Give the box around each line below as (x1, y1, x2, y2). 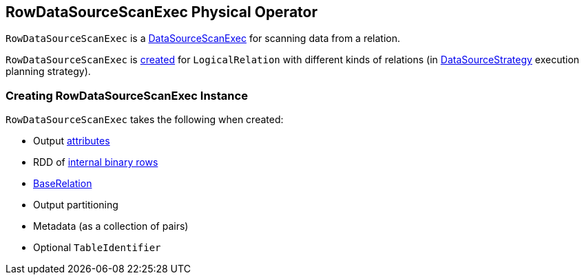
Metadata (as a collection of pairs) (33, 220, 189, 233)
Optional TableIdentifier (33, 241, 161, 254)
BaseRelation (33, 177, 92, 190)
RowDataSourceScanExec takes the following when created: (6, 114, 284, 126)
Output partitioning (33, 199, 118, 211)
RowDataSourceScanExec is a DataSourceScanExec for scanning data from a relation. (6, 32, 401, 45)
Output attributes (33, 135, 110, 147)
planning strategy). (6, 65, 91, 78)
